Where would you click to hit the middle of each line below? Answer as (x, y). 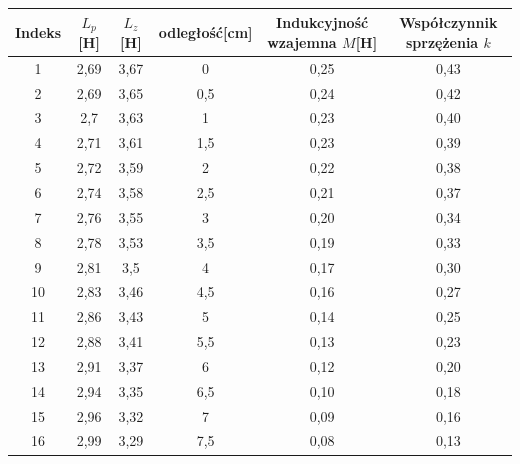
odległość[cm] (205, 31)
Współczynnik (448, 21)
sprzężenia (442, 41)
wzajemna (302, 41)
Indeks (38, 31)
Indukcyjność (322, 21)
